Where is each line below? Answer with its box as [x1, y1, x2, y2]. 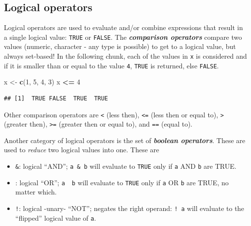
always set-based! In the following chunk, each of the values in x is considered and [4, 51, 247, 61]
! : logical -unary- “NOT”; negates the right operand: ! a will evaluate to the [15, 203, 244, 213]
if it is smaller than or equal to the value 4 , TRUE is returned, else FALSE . [4, 60, 219, 70]
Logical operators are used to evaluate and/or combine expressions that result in [4, 22, 243, 32]
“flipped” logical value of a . [15, 212, 96, 223]
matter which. [15, 187, 57, 197]
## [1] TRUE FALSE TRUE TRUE [4, 95, 108, 102]
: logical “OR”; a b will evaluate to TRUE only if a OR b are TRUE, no [15, 177, 229, 187]
